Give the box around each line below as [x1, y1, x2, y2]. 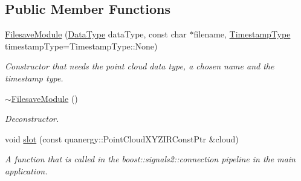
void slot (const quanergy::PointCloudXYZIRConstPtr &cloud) [5, 132, 239, 145]
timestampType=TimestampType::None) [5, 39, 158, 52]
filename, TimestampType [193, 28, 291, 40]
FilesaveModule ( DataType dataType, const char [5, 28, 187, 40]
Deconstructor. [5, 112, 59, 125]
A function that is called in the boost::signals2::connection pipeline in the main [5, 153, 296, 165]
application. [5, 164, 48, 177]
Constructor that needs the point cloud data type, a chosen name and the [5, 60, 274, 72]
